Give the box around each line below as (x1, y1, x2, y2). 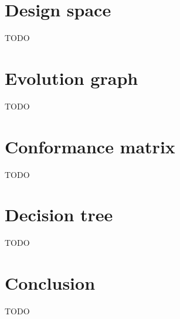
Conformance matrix (5, 134, 175, 158)
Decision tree (5, 203, 113, 227)
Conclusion (5, 271, 96, 295)
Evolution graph (5, 66, 138, 90)
